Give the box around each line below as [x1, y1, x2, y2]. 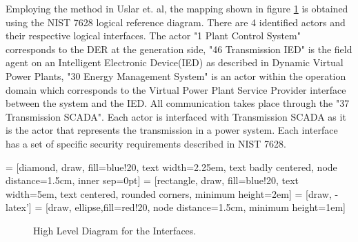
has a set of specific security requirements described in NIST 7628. [6, 136, 286, 150]
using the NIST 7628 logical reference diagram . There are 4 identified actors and [6, 14, 346, 29]
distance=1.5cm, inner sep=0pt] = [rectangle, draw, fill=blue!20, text [6, 173, 299, 188]
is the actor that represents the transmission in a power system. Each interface [6, 123, 338, 137]
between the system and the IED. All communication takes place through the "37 [6, 96, 350, 110]
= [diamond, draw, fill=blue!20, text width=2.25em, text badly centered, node [6, 159, 337, 174]
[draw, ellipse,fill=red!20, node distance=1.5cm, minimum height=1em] [45, 200, 346, 214]
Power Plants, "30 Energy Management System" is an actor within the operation [6, 68, 346, 83]
